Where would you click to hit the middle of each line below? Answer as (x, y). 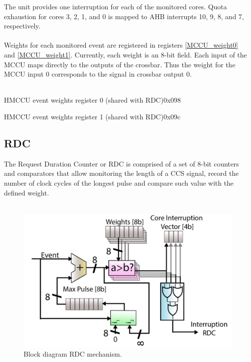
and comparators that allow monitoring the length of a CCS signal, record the (121, 173)
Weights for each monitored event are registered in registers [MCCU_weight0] (121, 45)
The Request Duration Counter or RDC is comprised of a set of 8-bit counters (122, 163)
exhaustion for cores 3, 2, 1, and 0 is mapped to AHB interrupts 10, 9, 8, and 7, (124, 16)
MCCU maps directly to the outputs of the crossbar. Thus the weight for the (120, 64)
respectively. (22, 26)
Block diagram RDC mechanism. (73, 354)
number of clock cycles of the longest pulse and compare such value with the (119, 182)
